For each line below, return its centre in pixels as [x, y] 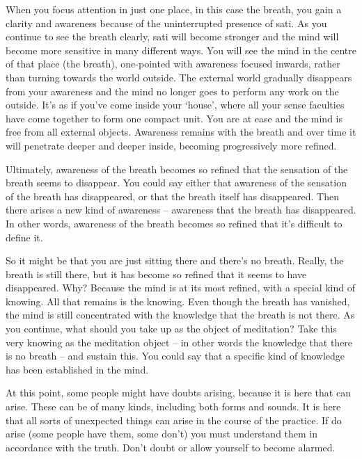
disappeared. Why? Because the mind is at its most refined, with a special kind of [180, 288]
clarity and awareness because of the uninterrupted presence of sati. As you [166, 23]
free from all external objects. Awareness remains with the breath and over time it [181, 132]
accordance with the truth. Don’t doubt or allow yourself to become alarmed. [171, 447]
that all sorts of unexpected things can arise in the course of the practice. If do [174, 420]
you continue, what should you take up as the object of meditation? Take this [171, 329]
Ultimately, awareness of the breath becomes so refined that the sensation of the [177, 169]
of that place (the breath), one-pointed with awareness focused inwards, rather [173, 64]
